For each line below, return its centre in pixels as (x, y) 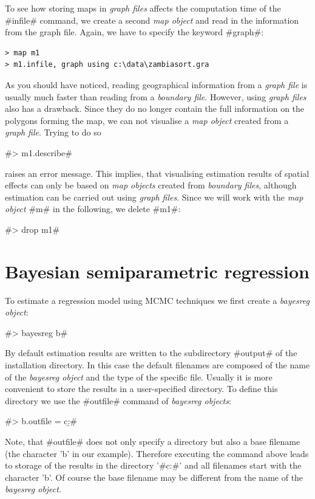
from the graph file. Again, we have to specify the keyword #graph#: (134, 32)
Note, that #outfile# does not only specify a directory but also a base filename (153, 441)
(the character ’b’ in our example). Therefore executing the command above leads (157, 453)
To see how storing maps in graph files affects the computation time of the (143, 8)
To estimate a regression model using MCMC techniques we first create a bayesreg (157, 300)
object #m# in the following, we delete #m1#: (93, 209)
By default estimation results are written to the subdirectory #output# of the (151, 353)
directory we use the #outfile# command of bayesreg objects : (118, 400)
